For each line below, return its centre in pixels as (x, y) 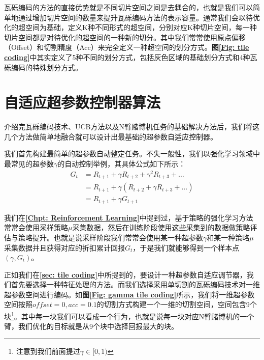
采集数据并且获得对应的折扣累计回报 (64, 247)
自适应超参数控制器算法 (82, 102)
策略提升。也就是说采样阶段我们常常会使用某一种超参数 (110, 237)
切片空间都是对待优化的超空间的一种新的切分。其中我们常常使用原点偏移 (125, 37)
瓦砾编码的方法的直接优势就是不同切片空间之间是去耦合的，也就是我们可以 (128, 7)
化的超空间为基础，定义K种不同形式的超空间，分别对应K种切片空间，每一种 (130, 27)
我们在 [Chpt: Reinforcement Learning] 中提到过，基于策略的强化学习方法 (129, 217)
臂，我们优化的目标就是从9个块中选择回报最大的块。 (91, 326)
